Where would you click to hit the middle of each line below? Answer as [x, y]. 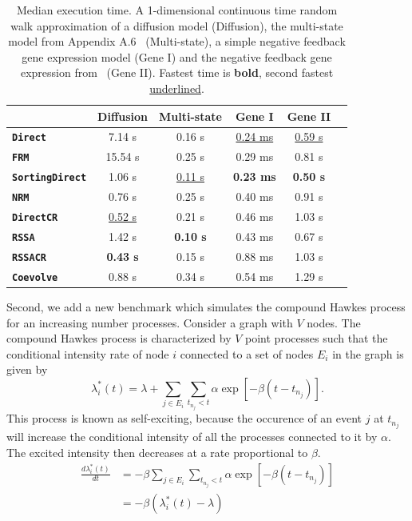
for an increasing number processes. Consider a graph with [150, 322]
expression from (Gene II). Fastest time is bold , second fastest [177, 72]
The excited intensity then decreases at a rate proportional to [157, 452]
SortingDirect [50, 178]
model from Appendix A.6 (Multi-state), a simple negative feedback [177, 41]
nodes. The [334, 322]
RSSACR [29, 257]
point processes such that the [317, 338]
